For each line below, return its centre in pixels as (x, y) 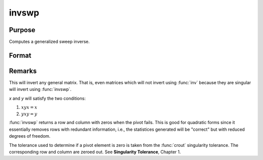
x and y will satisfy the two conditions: (47, 98)
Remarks (23, 71)
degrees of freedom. (30, 136)
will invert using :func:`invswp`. (40, 89)
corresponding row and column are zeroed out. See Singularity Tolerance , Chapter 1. (95, 152)
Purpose (22, 30)
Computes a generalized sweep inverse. (49, 42)
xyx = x (29, 107)
